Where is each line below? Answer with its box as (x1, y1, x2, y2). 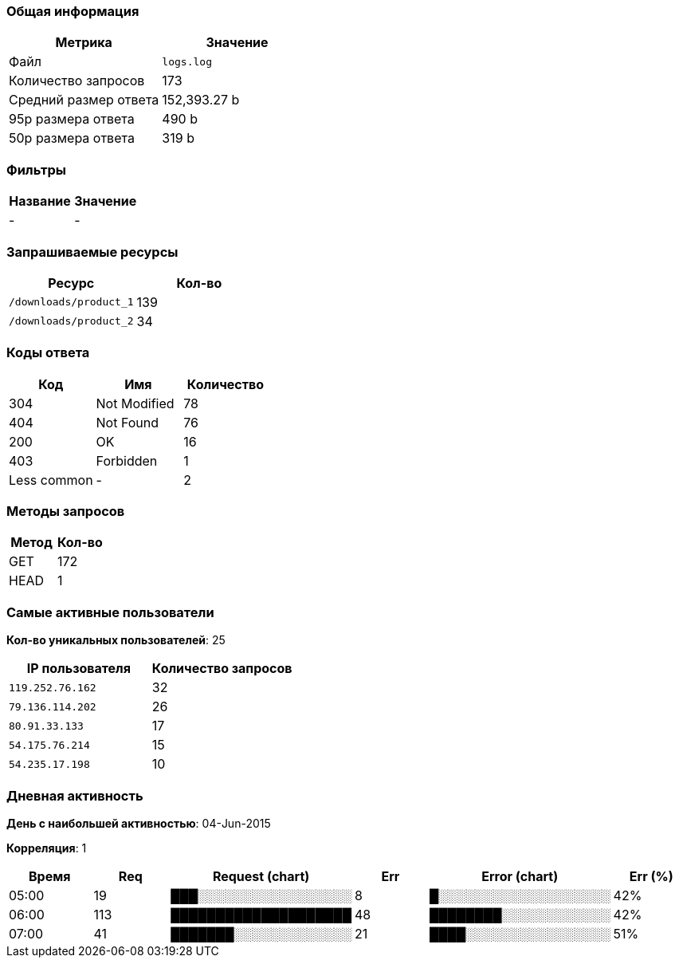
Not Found (96, 414, 159, 431)
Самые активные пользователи (6, 604, 214, 620)
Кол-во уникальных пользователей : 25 (6, 633, 226, 647)
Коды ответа (6, 344, 90, 361)
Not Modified (96, 395, 175, 411)
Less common (9, 471, 93, 488)
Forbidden (96, 452, 158, 469)
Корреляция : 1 (6, 840, 87, 855)
